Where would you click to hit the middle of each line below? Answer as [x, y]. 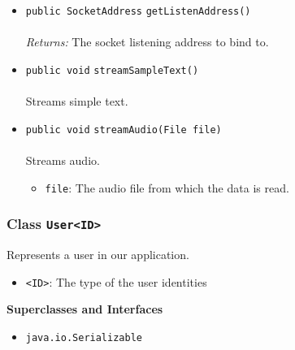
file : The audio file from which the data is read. [167, 187]
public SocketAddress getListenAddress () [138, 11]
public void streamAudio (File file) [124, 130]
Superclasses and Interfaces [85, 309]
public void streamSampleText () [112, 70]
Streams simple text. [77, 101]
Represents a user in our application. [98, 254]
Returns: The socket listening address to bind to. [147, 42]
